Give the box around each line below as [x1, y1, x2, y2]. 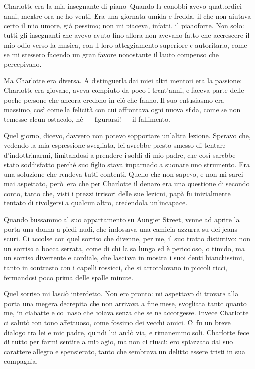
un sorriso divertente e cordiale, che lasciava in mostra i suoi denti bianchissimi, [4, 253, 244, 263]
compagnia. [4, 356, 38, 366]
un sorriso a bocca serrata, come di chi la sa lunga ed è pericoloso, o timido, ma [4, 243, 245, 253]
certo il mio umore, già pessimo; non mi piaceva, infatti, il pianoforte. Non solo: [4, 20, 244, 30]
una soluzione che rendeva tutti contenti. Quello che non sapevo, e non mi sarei [4, 169, 243, 179]
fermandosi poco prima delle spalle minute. [4, 272, 134, 282]
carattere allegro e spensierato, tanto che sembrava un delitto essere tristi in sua [4, 346, 245, 356]
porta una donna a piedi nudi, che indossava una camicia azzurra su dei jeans [4, 224, 238, 234]
